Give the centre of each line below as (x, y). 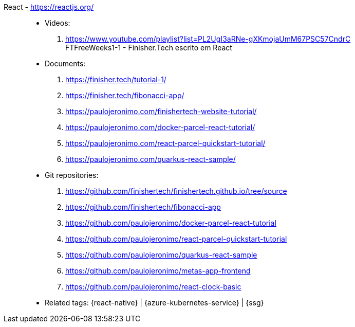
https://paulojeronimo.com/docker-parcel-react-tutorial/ (160, 127)
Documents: (65, 63)
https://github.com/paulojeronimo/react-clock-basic (153, 287)
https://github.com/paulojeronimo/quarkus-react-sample (161, 255)
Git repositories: (72, 175)
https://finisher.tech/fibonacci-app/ (125, 95)
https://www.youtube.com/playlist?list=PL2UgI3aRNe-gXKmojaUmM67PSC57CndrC (208, 39)
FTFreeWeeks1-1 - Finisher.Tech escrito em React (149, 48)
